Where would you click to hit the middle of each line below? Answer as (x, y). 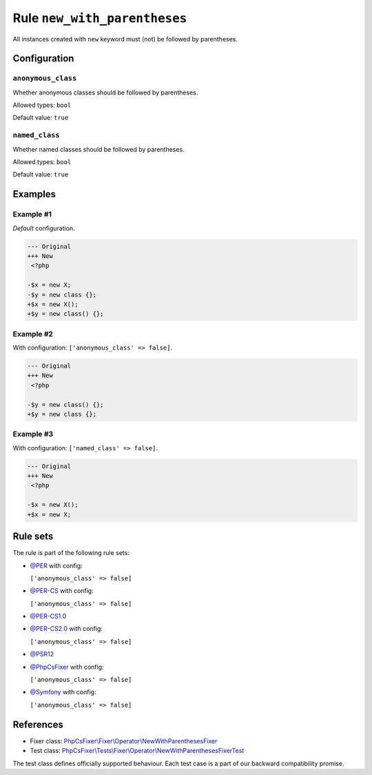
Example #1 (32, 214)
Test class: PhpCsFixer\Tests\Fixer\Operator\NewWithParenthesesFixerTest (137, 751)
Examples (34, 194)
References (38, 724)
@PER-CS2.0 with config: (66, 629)
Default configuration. (44, 228)
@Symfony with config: (63, 692)
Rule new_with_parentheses (100, 18)
